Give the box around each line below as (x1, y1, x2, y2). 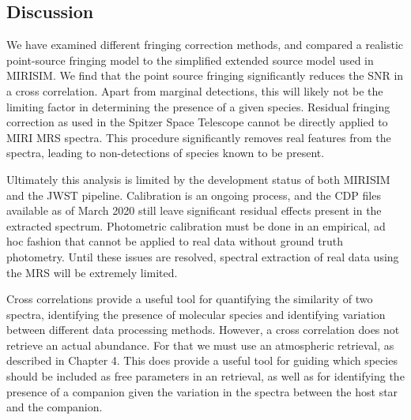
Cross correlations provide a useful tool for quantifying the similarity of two (6, 291, 373, 307)
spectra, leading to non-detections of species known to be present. (6, 144, 325, 161)
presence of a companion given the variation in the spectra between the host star (6, 383, 398, 399)
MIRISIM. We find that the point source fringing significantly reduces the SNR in (6, 67, 404, 84)
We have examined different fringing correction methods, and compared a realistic (6, 36, 404, 53)
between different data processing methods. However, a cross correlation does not (6, 321, 400, 338)
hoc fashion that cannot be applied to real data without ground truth (6, 233, 344, 249)
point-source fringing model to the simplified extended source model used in (6, 51, 374, 68)
